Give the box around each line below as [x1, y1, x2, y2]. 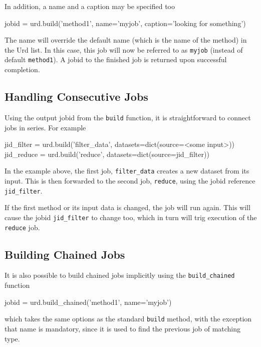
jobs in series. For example [5, 122, 86, 132]
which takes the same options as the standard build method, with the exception [5, 313, 252, 324]
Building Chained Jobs [5, 246, 125, 262]
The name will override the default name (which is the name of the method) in [5, 35, 247, 45]
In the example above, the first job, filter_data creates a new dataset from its [5, 165, 249, 176]
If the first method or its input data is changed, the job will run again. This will [5, 202, 250, 213]
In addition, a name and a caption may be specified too [5, 1, 175, 11]
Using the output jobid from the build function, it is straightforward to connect [5, 112, 251, 122]
